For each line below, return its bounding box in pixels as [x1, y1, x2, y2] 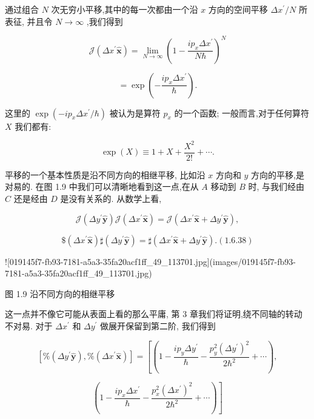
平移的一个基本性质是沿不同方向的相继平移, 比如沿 [5, 168, 205, 181]
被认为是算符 [109, 106, 161, 119]
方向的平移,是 [251, 168, 304, 181]
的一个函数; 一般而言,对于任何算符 [174, 106, 309, 119]
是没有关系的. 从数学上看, [60, 192, 162, 205]
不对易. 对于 [5, 320, 53, 332]
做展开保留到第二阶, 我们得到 [100, 320, 216, 332]
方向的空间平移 [208, 3, 268, 15]
